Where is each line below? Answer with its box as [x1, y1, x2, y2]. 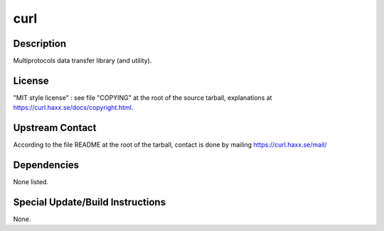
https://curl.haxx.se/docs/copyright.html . [13, 103, 134, 112]
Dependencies [13, 159, 80, 171]
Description [13, 38, 67, 50]
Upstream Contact [13, 122, 97, 134]
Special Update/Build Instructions [13, 196, 166, 208]
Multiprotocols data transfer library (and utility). [13, 57, 152, 65]
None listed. [13, 178, 49, 186]
